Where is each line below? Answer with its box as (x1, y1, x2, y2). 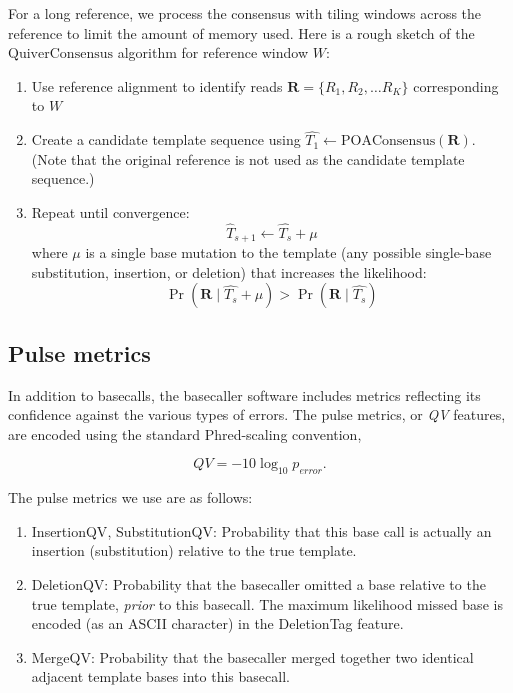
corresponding (413, 75, 499, 96)
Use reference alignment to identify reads (31, 75, 283, 96)
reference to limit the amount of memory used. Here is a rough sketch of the (8, 22, 475, 43)
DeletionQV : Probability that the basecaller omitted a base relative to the (31, 573, 486, 594)
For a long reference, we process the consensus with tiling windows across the (8, 3, 482, 23)
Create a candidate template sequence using (31, 129, 301, 150)
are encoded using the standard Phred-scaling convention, (8, 423, 362, 444)
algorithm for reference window (117, 42, 309, 63)
